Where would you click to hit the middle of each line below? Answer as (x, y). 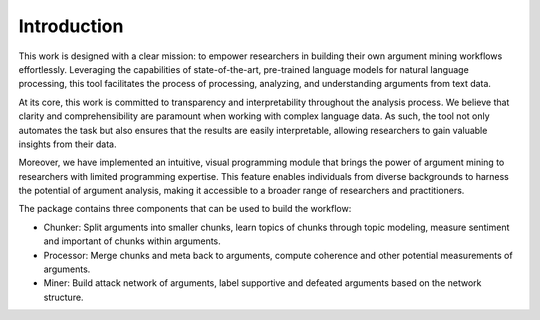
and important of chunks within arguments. (132, 241)
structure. (63, 297)
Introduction (71, 26)
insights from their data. (67, 144)
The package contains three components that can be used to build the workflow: (185, 209)
